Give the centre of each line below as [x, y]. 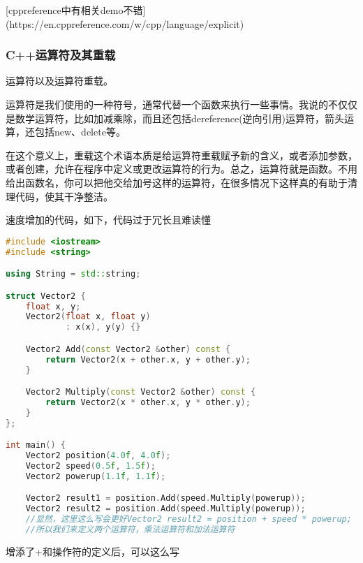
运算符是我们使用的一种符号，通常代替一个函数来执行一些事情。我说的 [167, 104]
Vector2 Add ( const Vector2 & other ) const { [128, 349]
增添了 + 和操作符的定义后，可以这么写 [92, 551]
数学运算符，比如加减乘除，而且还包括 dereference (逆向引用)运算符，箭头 [180, 118]
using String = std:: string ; [73, 274]
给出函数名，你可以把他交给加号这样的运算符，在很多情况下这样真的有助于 [177, 182]
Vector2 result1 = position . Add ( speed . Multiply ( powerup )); [165, 498]
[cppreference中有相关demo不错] [76, 10]
